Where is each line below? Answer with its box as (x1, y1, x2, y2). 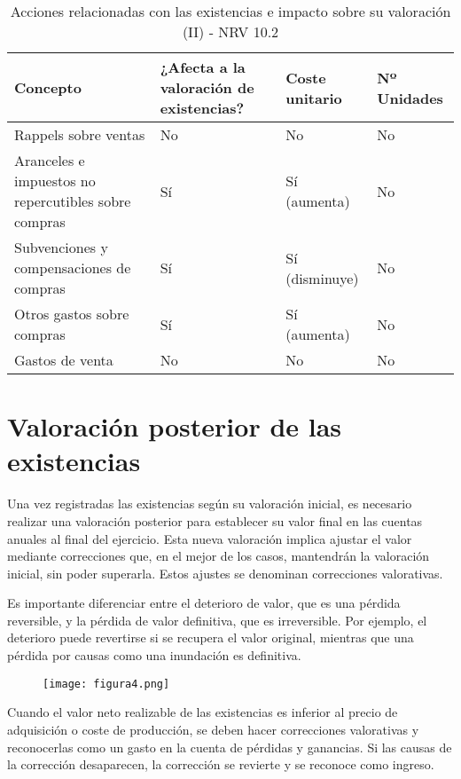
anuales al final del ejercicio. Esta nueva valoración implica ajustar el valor (7, 529, 412, 547)
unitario (285, 87, 342, 108)
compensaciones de (14, 257, 131, 278)
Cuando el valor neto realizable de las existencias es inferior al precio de (7, 703, 398, 721)
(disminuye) (285, 267, 359, 288)
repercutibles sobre (14, 191, 131, 211)
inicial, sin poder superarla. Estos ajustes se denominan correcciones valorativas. (7, 563, 443, 582)
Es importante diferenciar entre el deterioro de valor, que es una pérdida (7, 594, 401, 612)
